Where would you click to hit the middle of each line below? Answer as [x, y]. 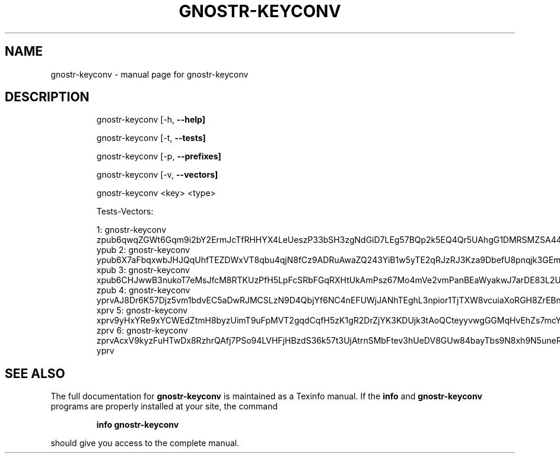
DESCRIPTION [47, 97]
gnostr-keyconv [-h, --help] [151, 120]
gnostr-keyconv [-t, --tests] [151, 138]
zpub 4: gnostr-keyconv [143, 290]
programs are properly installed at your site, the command [164, 406]
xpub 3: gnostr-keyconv [143, 270]
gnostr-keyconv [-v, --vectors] [157, 175]
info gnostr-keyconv [138, 425]
